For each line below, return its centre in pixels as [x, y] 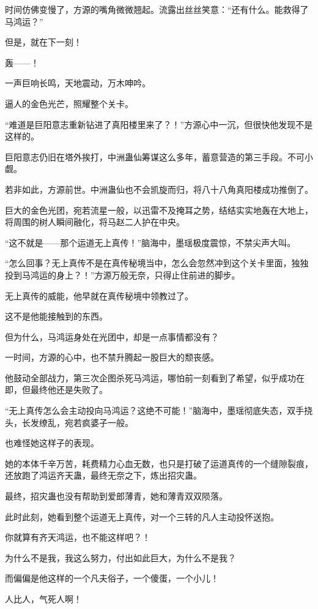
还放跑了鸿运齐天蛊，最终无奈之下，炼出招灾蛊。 [103, 475]
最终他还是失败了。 [69, 390]
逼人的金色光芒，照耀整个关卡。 [69, 103]
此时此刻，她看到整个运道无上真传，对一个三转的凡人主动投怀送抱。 [142, 516]
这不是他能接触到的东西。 [56, 316]
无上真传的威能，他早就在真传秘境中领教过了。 [99, 295]
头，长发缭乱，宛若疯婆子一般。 [69, 422]
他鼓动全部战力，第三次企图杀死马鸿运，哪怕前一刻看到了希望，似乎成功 [150, 377]
